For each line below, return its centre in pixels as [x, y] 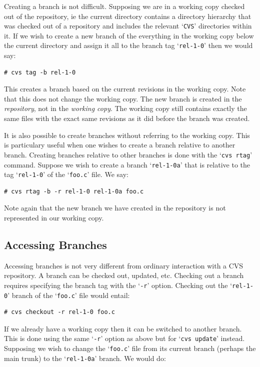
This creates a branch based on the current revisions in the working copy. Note [125, 89]
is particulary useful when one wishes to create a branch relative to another [120, 145]
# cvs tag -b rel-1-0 [40, 72]
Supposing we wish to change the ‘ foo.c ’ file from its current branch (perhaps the [130, 348]
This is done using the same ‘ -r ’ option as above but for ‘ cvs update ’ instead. [124, 338]
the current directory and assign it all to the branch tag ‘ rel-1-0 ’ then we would [128, 45]
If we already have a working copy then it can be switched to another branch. [123, 328]
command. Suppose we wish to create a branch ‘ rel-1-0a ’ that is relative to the [127, 164]
